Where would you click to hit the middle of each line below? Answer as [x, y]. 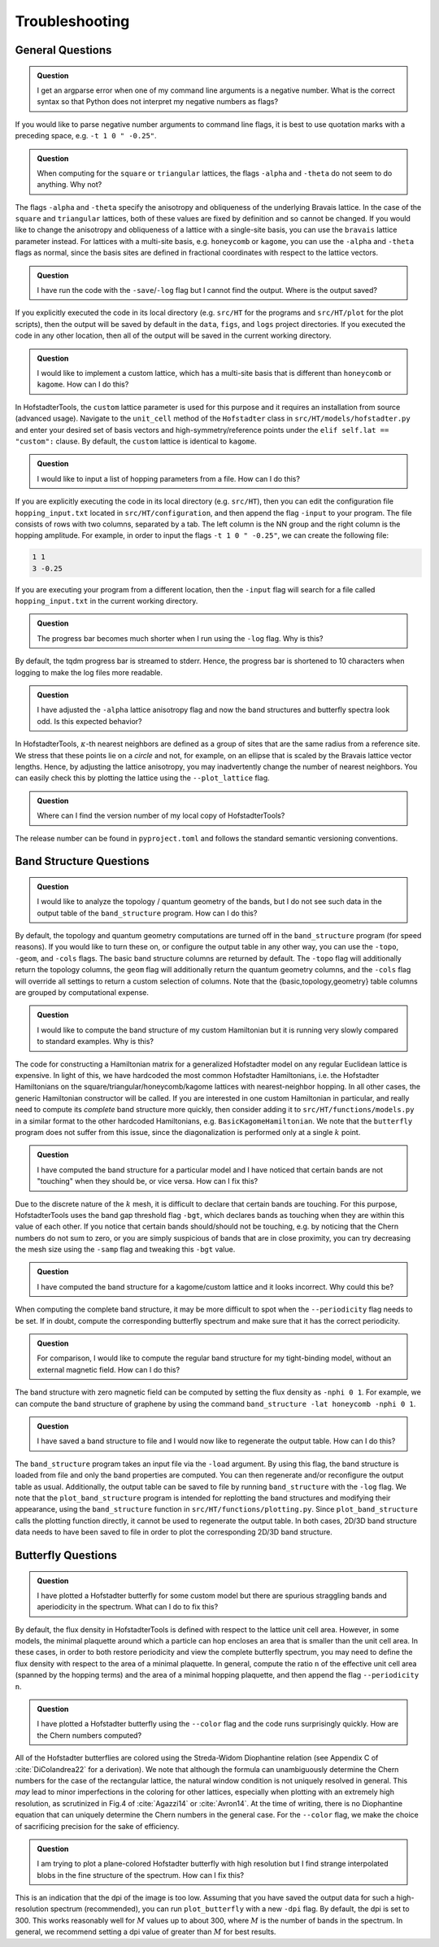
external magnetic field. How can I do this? [109, 1369]
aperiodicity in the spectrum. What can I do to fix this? [128, 1607]
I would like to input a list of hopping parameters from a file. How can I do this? [169, 478]
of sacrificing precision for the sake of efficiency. [97, 1826]
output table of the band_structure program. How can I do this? [147, 913]
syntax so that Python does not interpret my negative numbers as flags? [158, 102]
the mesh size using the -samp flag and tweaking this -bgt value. [125, 1250]
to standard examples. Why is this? [96, 1041]
